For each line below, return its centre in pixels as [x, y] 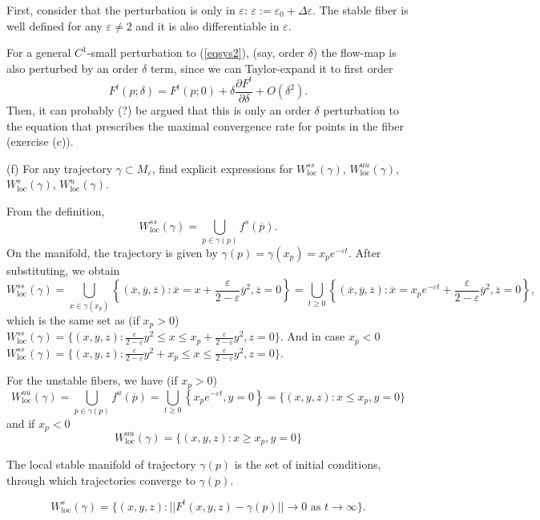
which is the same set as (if [73, 319]
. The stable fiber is [361, 10]
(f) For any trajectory [60, 168]
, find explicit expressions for [222, 168]
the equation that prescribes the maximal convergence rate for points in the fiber [205, 125]
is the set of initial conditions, [308, 464]
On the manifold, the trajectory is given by [112, 252]
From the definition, [56, 210]
